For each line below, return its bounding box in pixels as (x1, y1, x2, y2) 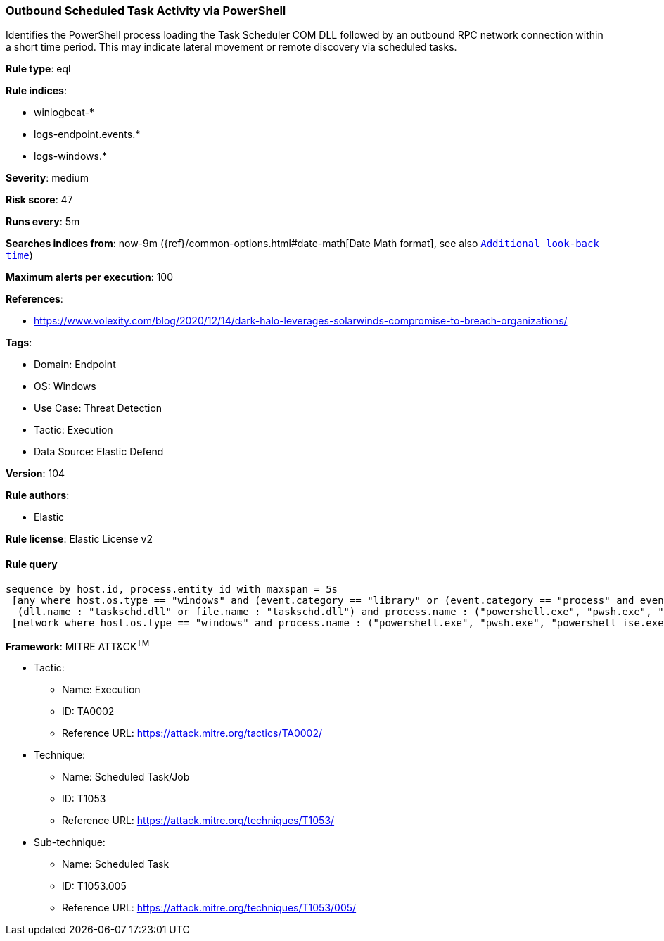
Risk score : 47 (6, 194, 73, 206)
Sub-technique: (34, 836, 106, 849)
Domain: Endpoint (34, 358, 116, 371)
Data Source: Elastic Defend (34, 446, 164, 458)
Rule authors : (6, 489, 70, 502)
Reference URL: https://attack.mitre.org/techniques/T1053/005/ (62, 902, 357, 914)
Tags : (6, 336, 32, 349)
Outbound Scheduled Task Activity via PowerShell (6, 4, 286, 18)
